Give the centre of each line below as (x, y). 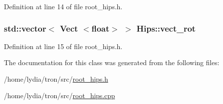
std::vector (25, 28)
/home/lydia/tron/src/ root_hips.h (56, 79)
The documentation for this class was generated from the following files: (112, 62)
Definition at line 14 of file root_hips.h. (63, 6)
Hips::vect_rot (166, 28)
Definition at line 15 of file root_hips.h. (63, 46)
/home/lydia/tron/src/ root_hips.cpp (60, 95)
